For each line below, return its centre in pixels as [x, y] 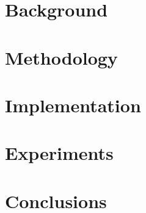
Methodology [61, 57]
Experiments [59, 153]
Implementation [73, 105]
